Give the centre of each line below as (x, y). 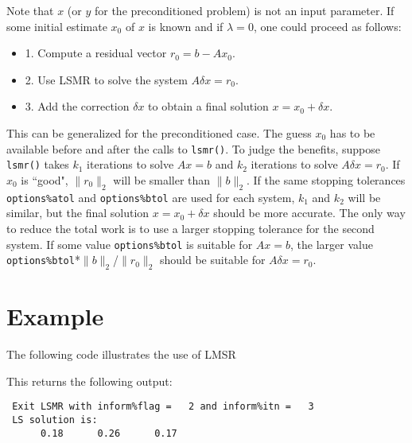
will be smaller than (162, 179)
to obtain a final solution (208, 106)
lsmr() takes (38, 164)
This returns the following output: (89, 381)
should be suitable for (212, 260)
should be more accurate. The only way (309, 213)
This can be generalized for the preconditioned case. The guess (159, 132)
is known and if (186, 26)
